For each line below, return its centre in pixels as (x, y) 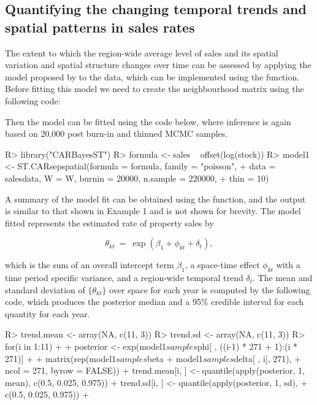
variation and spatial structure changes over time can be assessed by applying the (158, 65)
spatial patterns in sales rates (100, 27)
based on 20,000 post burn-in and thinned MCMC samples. (116, 133)
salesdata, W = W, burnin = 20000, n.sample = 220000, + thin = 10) (137, 178)
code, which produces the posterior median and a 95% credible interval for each (155, 302)
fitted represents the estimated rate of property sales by (109, 222)
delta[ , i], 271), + (268, 358)
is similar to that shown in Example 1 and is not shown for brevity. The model (153, 211)
